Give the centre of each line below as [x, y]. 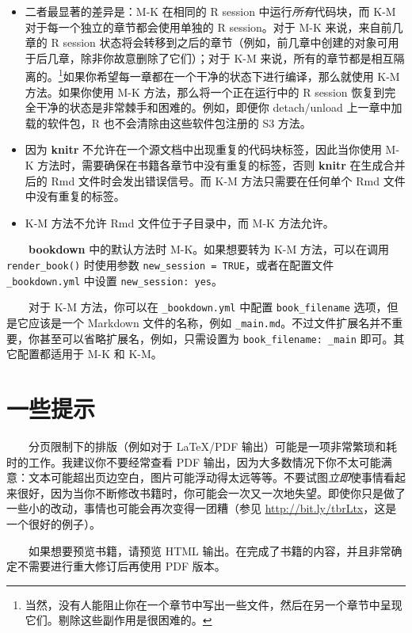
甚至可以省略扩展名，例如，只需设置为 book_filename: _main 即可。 [216, 338]
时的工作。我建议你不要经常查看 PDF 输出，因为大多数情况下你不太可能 [194, 461]
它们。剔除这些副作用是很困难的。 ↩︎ [118, 620]
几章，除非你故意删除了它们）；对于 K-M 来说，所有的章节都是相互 [220, 57]
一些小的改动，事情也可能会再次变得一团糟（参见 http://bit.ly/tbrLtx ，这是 [202, 508]
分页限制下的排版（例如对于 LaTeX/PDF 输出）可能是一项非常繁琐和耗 [213, 446]
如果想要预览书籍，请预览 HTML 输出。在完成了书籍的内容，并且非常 [210, 550]
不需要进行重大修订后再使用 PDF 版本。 [121, 566]
